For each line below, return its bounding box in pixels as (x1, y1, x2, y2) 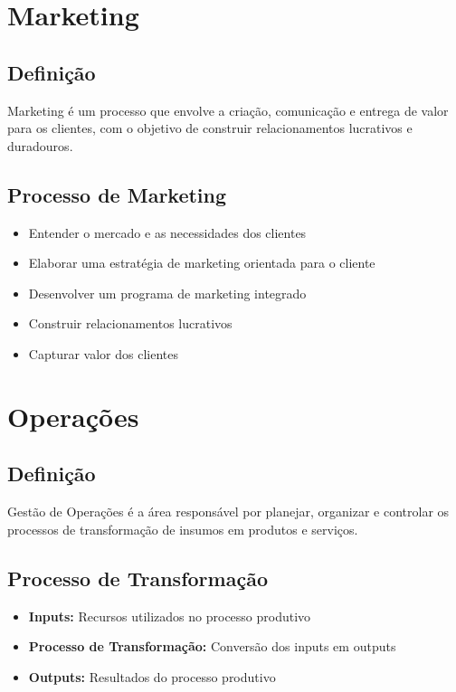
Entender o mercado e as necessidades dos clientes (28, 223, 307, 242)
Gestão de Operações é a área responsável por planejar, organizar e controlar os (7, 502, 450, 521)
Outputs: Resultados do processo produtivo (28, 667, 276, 686)
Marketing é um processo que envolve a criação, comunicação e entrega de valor (7, 100, 449, 119)
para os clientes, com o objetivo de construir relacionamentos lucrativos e (7, 118, 413, 137)
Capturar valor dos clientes (28, 344, 178, 363)
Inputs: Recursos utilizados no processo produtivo (28, 606, 311, 625)
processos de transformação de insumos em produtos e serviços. (7, 519, 358, 538)
